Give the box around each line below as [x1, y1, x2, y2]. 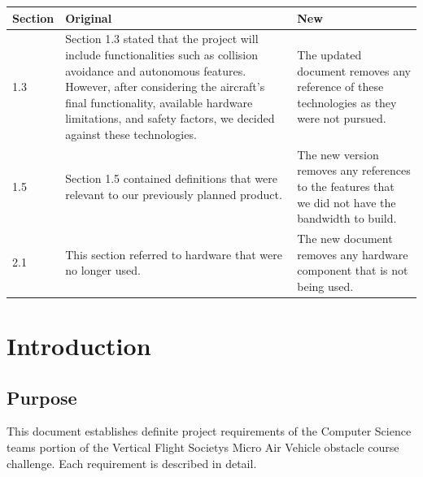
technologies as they [297, 93, 397, 111]
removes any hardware [297, 245, 408, 262]
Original [65, 9, 112, 26]
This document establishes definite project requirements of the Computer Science [7, 423, 412, 440]
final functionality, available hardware [65, 93, 253, 111]
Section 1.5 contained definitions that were [65, 170, 277, 187]
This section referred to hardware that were [65, 245, 282, 262]
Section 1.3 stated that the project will [65, 30, 259, 47]
